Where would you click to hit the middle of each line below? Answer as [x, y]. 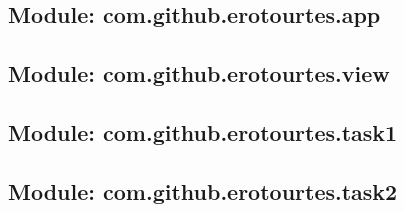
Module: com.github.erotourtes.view [199, 73]
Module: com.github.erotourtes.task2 [203, 190]
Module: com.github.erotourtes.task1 [203, 131]
